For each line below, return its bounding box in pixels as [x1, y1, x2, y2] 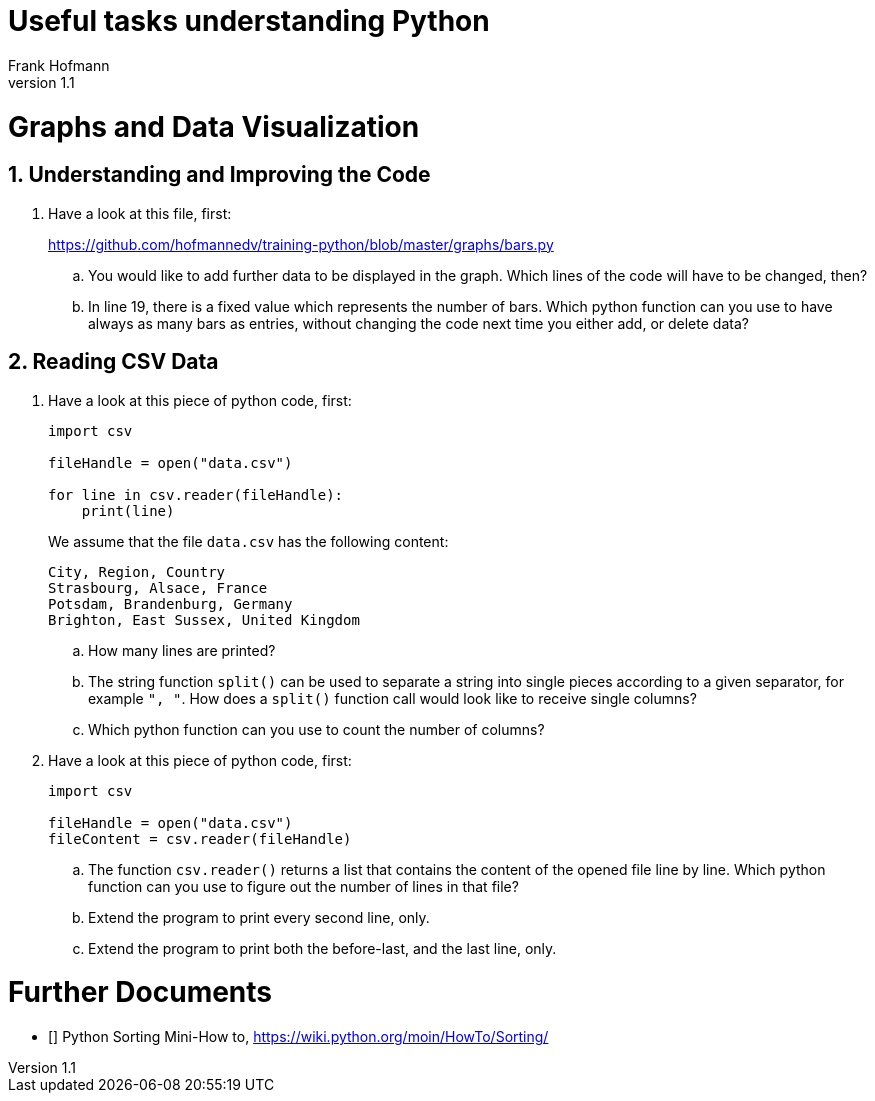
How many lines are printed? [88, 641, 276, 659]
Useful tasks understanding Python [8, 4, 490, 38]
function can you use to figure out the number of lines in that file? [88, 877, 519, 895]
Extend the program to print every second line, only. [88, 908, 430, 926]
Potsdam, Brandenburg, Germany [48, 595, 293, 612]
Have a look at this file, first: [48, 204, 232, 222]
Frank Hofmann [8, 56, 110, 74]
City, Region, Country [48, 563, 226, 580]
